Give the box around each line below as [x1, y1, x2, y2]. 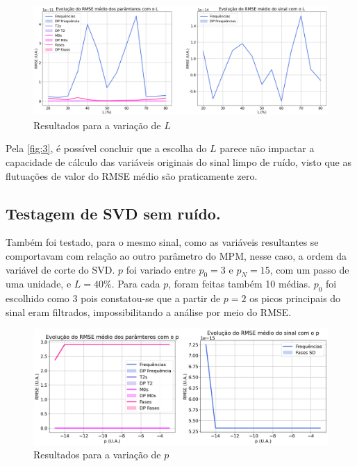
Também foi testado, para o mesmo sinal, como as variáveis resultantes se [6, 235, 319, 249]
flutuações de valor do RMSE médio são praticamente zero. [6, 168, 258, 183]
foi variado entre [126, 262, 196, 276]
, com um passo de [269, 262, 349, 276]
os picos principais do [249, 291, 341, 306]
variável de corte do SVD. [6, 262, 115, 276]
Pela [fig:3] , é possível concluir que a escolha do [6, 141, 207, 156]
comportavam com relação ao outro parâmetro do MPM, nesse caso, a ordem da [6, 248, 347, 263]
